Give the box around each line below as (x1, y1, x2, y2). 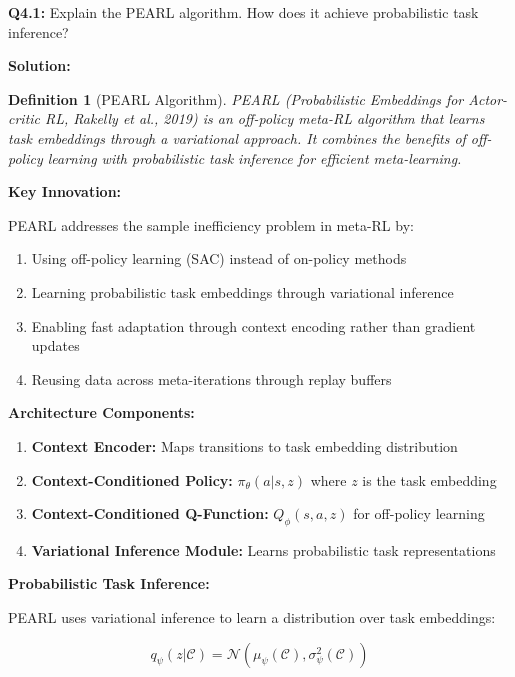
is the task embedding (362, 469, 497, 490)
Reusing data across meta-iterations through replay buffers (31, 368, 392, 389)
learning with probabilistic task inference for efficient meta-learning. (47, 147, 462, 168)
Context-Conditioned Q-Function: (31, 503, 269, 524)
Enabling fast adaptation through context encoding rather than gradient (31, 315, 476, 336)
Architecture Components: (8, 402, 195, 423)
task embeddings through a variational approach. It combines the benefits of (8, 127, 466, 148)
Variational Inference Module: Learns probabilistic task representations (31, 539, 496, 560)
